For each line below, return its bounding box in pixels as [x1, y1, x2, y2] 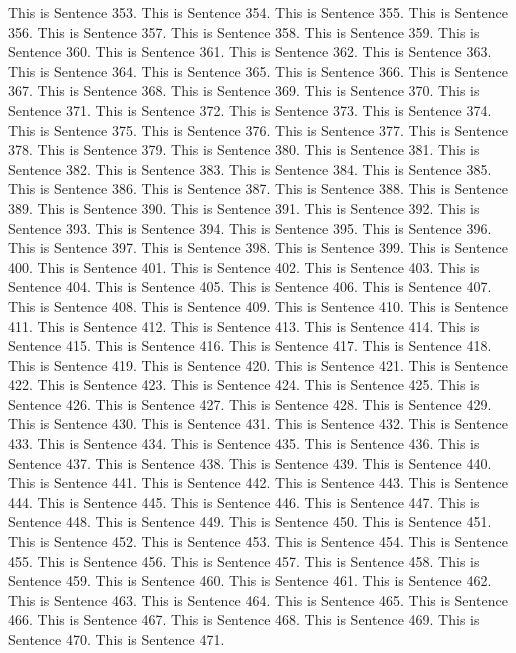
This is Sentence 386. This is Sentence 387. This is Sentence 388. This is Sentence [8, 178, 508, 199]
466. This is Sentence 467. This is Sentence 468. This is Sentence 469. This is [8, 609, 480, 630]
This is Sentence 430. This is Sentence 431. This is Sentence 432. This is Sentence [8, 413, 508, 434]
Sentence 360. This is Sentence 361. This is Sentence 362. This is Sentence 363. [8, 41, 492, 62]
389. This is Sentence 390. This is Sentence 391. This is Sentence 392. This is [8, 197, 480, 218]
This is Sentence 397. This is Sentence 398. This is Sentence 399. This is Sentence [8, 237, 508, 258]
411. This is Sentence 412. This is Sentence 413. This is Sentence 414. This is [8, 315, 480, 336]
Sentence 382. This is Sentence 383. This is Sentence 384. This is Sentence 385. [8, 158, 492, 179]
